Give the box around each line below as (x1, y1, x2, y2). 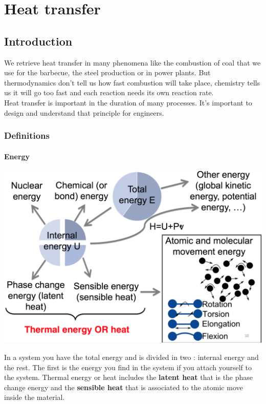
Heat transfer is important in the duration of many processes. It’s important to (4, 97, 252, 108)
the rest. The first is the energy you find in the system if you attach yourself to (4, 362, 252, 372)
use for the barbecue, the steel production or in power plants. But (4, 67, 211, 78)
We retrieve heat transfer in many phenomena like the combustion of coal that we (4, 57, 261, 68)
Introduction (4, 33, 73, 49)
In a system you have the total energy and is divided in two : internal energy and (4, 352, 259, 363)
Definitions (4, 129, 50, 142)
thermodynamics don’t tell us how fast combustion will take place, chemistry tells (4, 77, 260, 88)
